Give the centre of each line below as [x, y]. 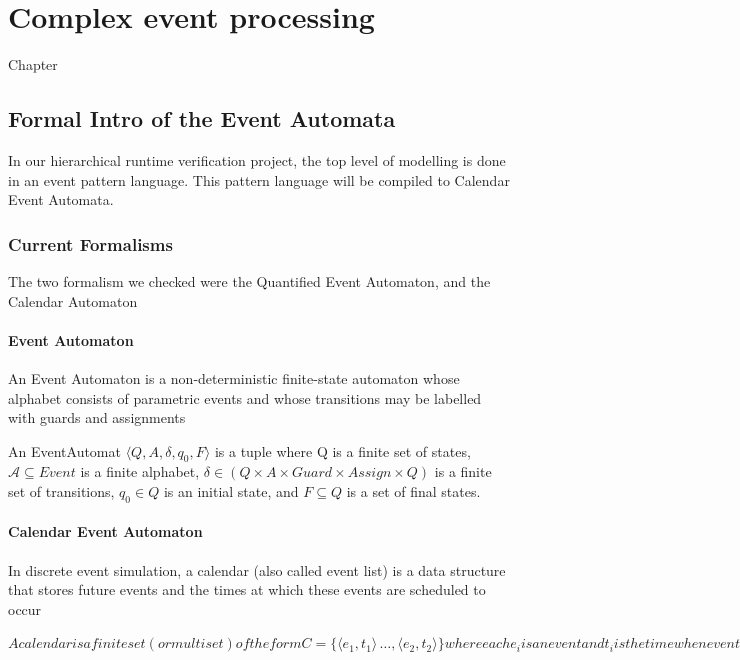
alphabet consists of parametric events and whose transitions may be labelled [245, 397]
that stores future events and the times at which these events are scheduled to [247, 589]
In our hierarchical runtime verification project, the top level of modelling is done [257, 159]
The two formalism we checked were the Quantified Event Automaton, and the [249, 280]
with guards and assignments [97, 417]
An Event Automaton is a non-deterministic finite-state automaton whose [234, 377]
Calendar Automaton [73, 300]
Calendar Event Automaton [105, 531]
